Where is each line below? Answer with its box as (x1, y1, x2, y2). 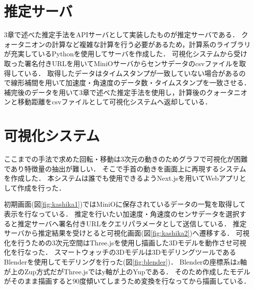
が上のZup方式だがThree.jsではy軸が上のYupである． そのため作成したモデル (4, 266, 251, 276)
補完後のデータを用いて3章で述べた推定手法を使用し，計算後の (4, 87, 206, 97)
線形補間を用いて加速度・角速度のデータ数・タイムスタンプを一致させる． (10, 77, 251, 88)
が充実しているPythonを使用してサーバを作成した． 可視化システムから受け (4, 48, 248, 59)
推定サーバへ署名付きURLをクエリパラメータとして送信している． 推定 (17, 218, 247, 228)
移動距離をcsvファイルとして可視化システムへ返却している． (17, 96, 212, 107)
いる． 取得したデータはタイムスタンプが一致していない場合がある (24, 68, 239, 78)
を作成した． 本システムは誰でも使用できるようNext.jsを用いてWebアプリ (4, 173, 240, 183)
